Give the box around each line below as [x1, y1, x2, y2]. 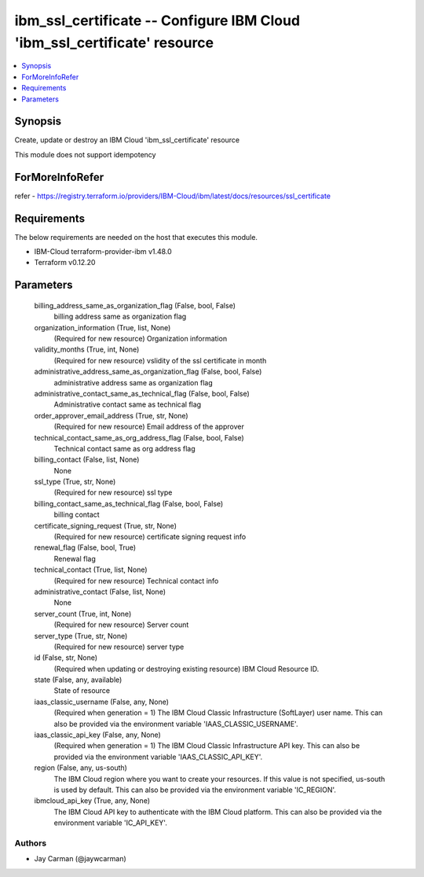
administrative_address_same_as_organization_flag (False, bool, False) [34, 367, 262, 377]
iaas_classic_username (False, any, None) [34, 697, 169, 706]
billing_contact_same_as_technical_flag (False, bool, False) [34, 499, 224, 508]
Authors [14, 838, 47, 849]
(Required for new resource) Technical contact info [53, 576, 219, 585]
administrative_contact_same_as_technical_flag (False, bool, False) [34, 389, 250, 398]
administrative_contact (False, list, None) [34, 587, 166, 596]
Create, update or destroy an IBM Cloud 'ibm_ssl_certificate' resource [14, 135, 240, 145]
